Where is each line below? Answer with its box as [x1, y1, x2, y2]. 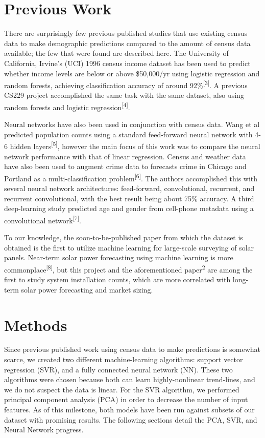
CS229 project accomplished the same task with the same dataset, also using [4, 90, 244, 100]
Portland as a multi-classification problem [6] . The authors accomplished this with [4, 171, 258, 183]
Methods [4, 314, 67, 335]
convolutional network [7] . [4, 213, 81, 225]
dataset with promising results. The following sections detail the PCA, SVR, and [4, 414, 257, 425]
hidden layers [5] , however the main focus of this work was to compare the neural [10, 139, 260, 152]
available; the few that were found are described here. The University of [4, 48, 229, 58]
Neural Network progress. [4, 424, 84, 435]
